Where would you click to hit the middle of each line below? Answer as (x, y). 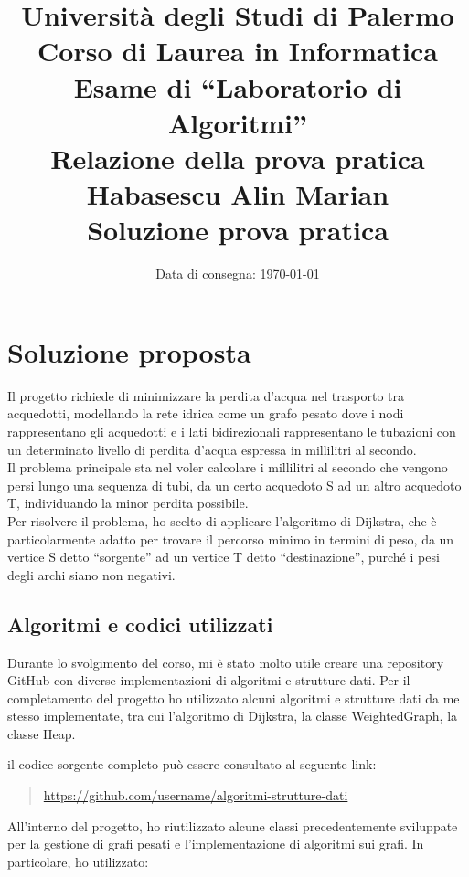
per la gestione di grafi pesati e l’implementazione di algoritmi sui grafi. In (216, 844)
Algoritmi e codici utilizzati (140, 623)
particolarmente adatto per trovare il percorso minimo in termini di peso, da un (231, 539)
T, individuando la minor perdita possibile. (128, 503)
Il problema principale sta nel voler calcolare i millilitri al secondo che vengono (228, 467)
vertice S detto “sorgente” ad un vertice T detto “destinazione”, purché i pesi (224, 557)
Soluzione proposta (129, 351)
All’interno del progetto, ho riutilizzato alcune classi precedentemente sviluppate (233, 825)
